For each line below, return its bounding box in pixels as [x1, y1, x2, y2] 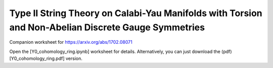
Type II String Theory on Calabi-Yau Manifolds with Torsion [9, 8, 262, 19]
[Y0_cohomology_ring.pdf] [9, 55, 65, 61]
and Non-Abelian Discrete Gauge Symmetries [9, 22, 205, 33]
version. [65, 55, 83, 61]
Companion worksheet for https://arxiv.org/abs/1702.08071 [9, 39, 132, 45]
